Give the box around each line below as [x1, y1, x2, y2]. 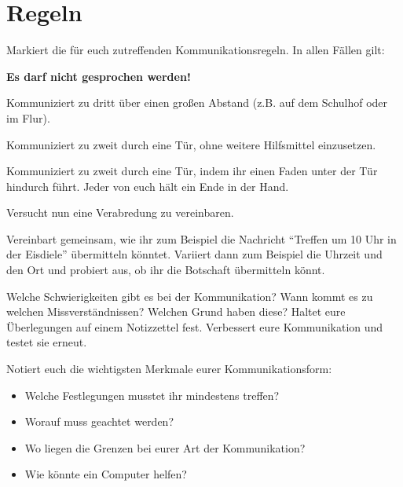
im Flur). [6, 109, 50, 126]
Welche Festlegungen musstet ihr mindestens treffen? [24, 386, 280, 403]
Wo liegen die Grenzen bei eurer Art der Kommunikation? [24, 439, 306, 456]
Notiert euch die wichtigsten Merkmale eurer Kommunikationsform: [6, 361, 332, 377]
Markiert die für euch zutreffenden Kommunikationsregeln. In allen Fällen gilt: [6, 42, 385, 58]
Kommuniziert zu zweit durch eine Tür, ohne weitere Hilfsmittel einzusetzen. [6, 136, 376, 152]
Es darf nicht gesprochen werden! [6, 68, 191, 84]
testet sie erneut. [6, 334, 87, 350]
